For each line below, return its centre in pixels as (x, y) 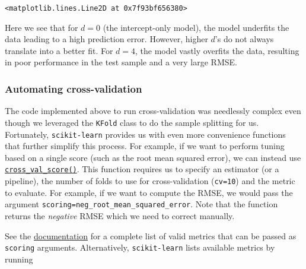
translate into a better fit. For (59, 50)
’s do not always (244, 39)
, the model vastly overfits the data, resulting (217, 50)
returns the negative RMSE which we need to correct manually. (120, 215)
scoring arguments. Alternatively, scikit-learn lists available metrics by (140, 247)
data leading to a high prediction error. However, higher (106, 39)
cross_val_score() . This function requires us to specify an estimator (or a (142, 169)
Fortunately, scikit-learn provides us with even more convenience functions (145, 134)
